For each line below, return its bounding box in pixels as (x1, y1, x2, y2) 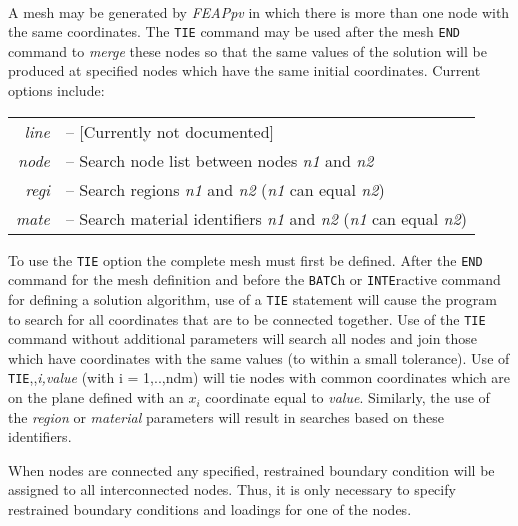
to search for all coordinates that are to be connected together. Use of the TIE (8, 308, 486, 329)
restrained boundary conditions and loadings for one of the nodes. (8, 499, 412, 520)
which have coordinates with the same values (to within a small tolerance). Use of (8, 347, 510, 368)
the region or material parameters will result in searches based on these (8, 406, 444, 427)
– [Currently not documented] (65, 119, 275, 143)
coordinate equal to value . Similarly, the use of (205, 387, 490, 408)
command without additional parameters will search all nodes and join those (8, 328, 478, 349)
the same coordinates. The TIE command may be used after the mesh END (8, 21, 461, 42)
